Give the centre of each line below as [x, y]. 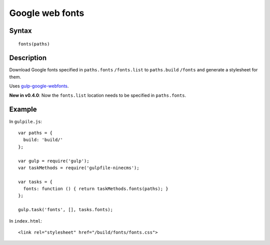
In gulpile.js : [26, 121]
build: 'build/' [43, 140]
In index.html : [26, 221]
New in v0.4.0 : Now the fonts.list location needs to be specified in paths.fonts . [98, 95]
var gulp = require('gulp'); [54, 161]
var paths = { [35, 133]
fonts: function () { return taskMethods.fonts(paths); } [96, 189]
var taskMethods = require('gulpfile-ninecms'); [79, 168]
